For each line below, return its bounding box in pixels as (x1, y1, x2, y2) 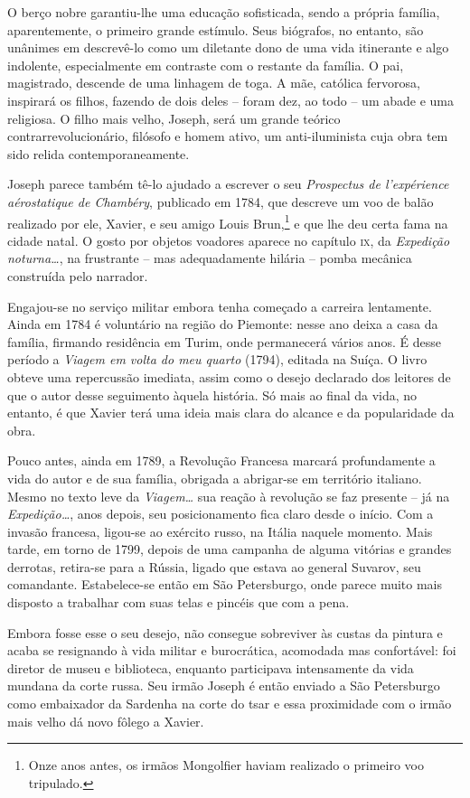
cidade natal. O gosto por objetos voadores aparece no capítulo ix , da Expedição (7, 230, 450, 249)
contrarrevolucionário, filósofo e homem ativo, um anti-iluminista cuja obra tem (7, 127, 448, 146)
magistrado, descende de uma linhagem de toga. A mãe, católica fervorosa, (7, 73, 420, 92)
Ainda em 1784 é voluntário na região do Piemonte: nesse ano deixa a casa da (7, 315, 438, 333)
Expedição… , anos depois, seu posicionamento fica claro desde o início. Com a (7, 504, 434, 523)
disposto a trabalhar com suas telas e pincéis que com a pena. (7, 593, 350, 612)
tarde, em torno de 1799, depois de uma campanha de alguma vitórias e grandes (7, 540, 452, 559)
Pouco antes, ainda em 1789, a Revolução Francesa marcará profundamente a (7, 451, 436, 470)
